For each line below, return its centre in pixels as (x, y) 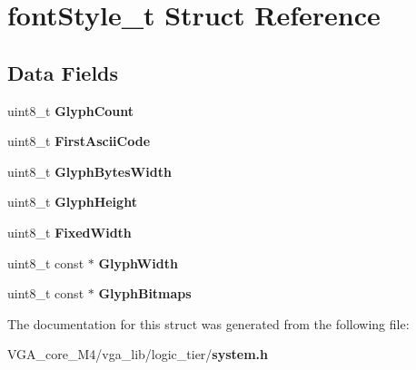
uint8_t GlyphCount (71, 110)
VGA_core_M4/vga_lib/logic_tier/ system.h (138, 354)
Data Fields (63, 72)
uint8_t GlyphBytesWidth (89, 171)
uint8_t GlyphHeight (72, 202)
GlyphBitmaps (145, 293)
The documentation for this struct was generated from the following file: (208, 323)
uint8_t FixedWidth (69, 232)
